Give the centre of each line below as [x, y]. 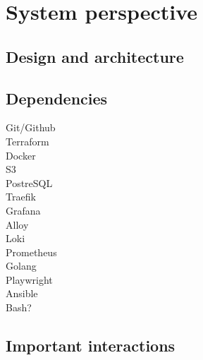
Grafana [23, 210]
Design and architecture [95, 56]
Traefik [21, 197]
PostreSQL [29, 182]
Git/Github [31, 127]
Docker [21, 155]
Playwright [29, 279]
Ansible [22, 293]
